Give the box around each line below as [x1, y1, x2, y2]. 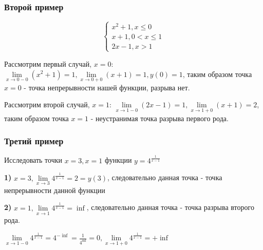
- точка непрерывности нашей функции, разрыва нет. [24, 82, 190, 92]
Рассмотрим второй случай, [4, 99, 90, 110]
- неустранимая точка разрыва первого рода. [90, 112, 229, 123]
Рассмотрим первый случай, [4, 58, 92, 69]
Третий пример [4, 134, 64, 147]
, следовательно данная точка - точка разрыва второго [86, 202, 254, 213]
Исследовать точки [4, 155, 63, 165]
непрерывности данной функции [4, 184, 105, 195]
